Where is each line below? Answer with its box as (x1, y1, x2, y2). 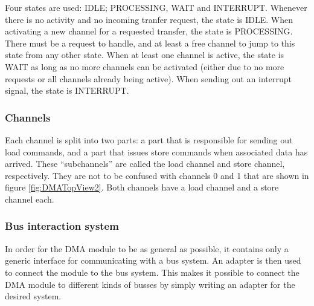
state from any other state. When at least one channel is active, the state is (5, 48, 284, 61)
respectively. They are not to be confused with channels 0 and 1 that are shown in (5, 169, 309, 181)
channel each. (5, 192, 54, 205)
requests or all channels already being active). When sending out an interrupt (5, 72, 292, 85)
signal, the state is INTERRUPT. (5, 84, 129, 97)
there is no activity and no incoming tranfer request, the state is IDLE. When (5, 13, 293, 25)
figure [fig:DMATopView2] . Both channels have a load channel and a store (5, 181, 279, 194)
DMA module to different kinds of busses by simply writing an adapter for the (5, 278, 295, 290)
